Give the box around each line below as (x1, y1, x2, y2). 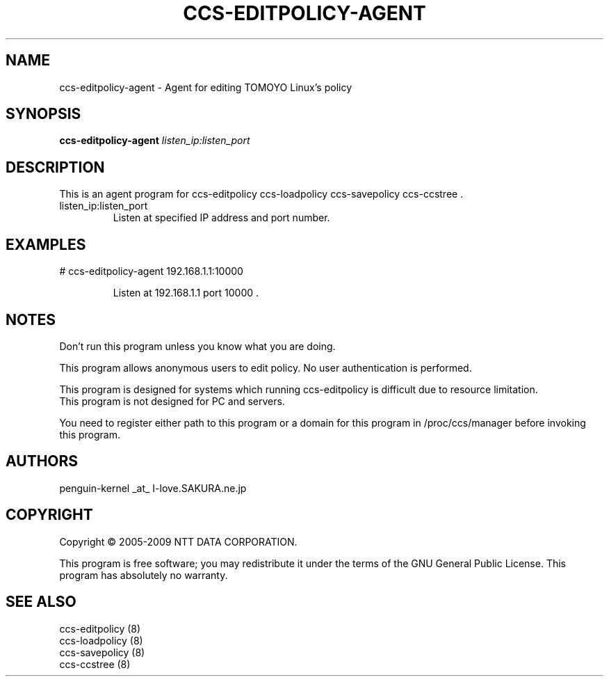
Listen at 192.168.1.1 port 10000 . (113, 287, 259, 299)
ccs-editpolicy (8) (59, 622, 141, 635)
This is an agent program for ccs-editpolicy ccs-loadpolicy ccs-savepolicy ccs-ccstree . (59, 188, 464, 200)
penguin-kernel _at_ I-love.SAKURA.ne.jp (59, 482, 247, 494)
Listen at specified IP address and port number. (113, 212, 330, 224)
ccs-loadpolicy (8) (59, 634, 143, 647)
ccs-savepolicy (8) (59, 646, 145, 658)
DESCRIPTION (6, 158, 105, 176)
